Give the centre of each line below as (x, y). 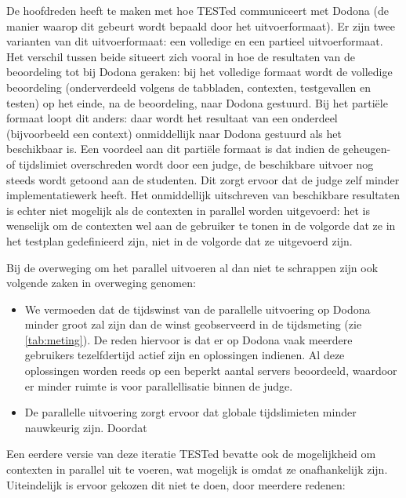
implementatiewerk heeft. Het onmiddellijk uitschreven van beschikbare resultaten (203, 195)
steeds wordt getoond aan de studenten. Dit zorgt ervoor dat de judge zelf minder (203, 179)
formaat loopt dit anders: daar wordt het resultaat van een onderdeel (172, 118)
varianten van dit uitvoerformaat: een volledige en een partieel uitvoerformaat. (195, 41)
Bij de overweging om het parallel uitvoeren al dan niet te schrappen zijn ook (192, 267)
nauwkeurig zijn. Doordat (86, 427)
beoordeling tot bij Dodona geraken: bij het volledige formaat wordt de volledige (199, 72)
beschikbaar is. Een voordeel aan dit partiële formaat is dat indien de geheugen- (199, 149)
